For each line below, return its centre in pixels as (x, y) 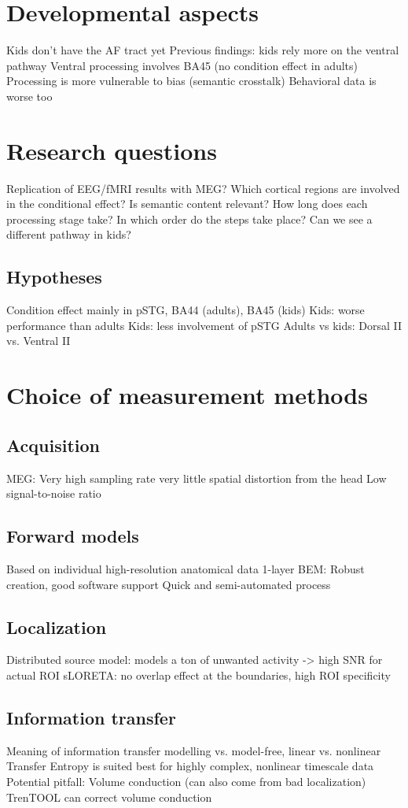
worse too (29, 96)
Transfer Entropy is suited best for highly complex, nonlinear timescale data (190, 766)
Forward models (73, 536)
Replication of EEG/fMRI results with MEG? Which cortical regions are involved (203, 188)
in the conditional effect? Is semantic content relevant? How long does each (187, 204)
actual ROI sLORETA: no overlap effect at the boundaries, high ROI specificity (198, 675)
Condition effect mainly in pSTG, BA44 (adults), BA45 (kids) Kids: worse (186, 310)
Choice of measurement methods (187, 395)
